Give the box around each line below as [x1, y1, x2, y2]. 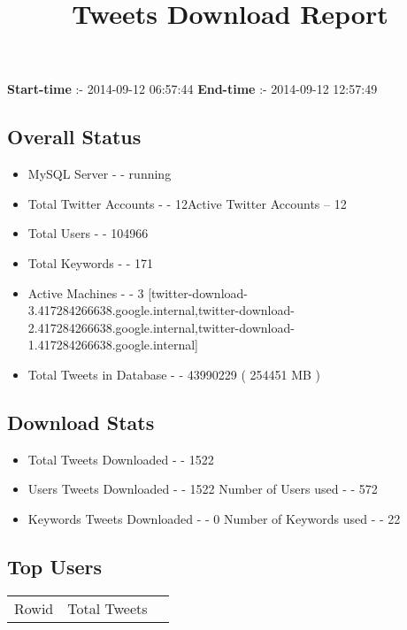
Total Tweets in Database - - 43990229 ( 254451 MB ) [27, 365, 321, 383]
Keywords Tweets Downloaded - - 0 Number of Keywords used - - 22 [27, 509, 401, 527]
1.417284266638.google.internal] [27, 335, 198, 354]
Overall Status [7, 123, 142, 150]
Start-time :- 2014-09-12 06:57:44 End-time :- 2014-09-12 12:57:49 [7, 80, 378, 98]
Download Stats [7, 408, 155, 435]
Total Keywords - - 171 [27, 253, 154, 272]
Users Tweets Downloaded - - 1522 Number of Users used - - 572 [27, 480, 378, 498]
